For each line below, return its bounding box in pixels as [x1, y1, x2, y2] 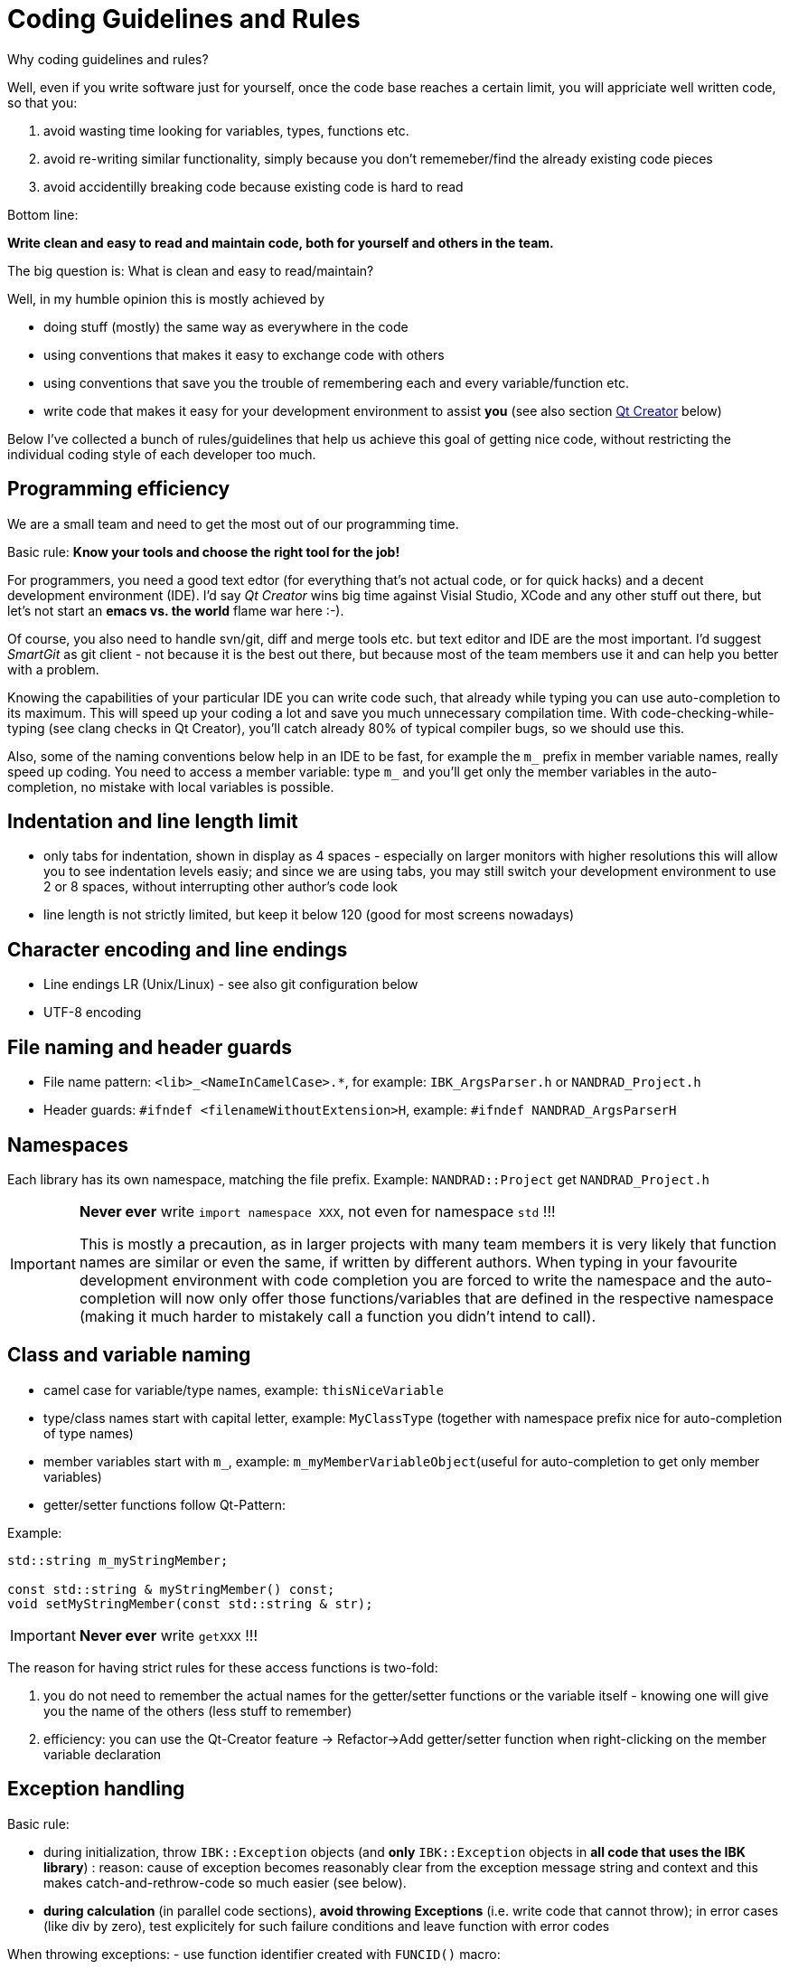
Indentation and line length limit [7, 810, 298, 834]
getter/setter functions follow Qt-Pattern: [43, 1496, 286, 1512]
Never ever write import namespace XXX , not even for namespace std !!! [79, 1201, 556, 1220]
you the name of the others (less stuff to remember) [43, 1702, 352, 1719]
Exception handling [7, 1777, 185, 1801]
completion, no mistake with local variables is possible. [7, 778, 334, 795]
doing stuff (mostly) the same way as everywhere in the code [43, 318, 409, 334]
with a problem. [7, 661, 99, 677]
